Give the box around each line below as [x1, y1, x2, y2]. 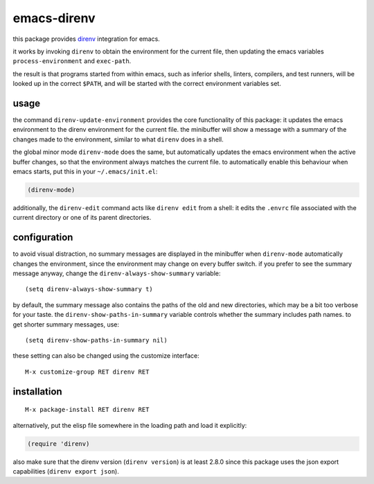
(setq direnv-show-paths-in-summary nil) [25, 336, 168, 344]
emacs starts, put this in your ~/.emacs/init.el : [12, 167, 158, 175]
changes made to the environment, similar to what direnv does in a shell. [12, 135, 224, 144]
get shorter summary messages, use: [12, 320, 120, 329]
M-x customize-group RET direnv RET [25, 368, 150, 376]
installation [12, 386, 62, 397]
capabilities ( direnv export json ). [12, 467, 119, 475]
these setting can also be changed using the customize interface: [12, 352, 200, 360]
